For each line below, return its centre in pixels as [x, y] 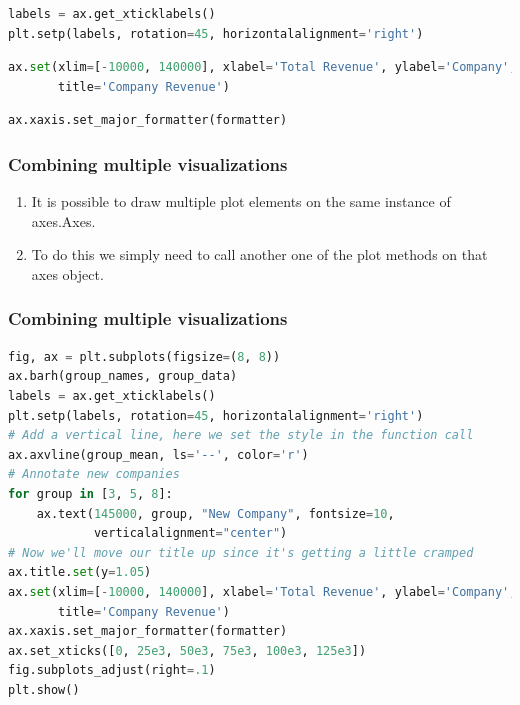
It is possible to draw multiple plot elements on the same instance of [241, 201]
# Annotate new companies [94, 474]
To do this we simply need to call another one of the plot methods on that [259, 254]
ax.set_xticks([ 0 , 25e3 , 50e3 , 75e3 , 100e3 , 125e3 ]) [187, 650]
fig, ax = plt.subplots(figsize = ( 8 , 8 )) [144, 356]
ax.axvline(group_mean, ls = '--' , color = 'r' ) [158, 454]
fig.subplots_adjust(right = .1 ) [112, 670]
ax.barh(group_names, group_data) [123, 376]
